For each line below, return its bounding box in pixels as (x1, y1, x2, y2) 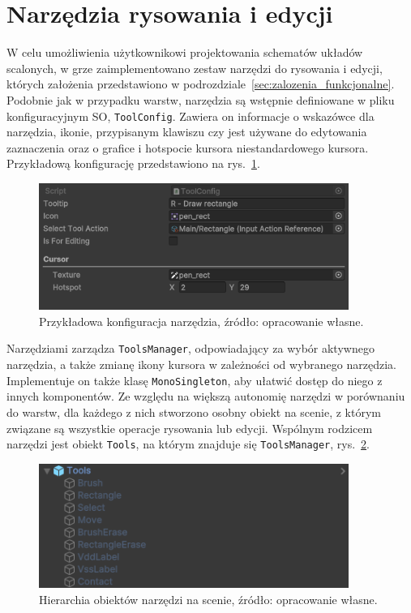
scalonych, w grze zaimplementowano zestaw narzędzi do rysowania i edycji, (6, 59, 383, 76)
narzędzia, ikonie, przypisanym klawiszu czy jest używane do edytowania (6, 123, 367, 140)
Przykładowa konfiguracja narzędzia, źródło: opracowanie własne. (39, 312, 364, 329)
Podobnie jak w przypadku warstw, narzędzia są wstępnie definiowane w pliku (6, 91, 395, 108)
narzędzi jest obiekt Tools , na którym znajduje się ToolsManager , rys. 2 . (6, 435, 370, 452)
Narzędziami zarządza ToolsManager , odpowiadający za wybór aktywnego (6, 340, 375, 357)
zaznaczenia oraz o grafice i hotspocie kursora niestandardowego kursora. (6, 139, 369, 156)
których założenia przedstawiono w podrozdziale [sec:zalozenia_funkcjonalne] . (6, 75, 395, 92)
